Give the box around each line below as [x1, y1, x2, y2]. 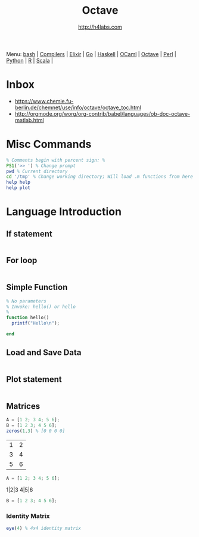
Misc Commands [6, 138, 92, 151]
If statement [6, 229, 52, 239]
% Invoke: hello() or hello [6, 304, 76, 310]
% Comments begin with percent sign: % [6, 157, 105, 163]
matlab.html [14, 116, 44, 124]
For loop [6, 255, 38, 266]
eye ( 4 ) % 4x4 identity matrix [6, 526, 82, 532]
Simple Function [6, 282, 68, 292]
